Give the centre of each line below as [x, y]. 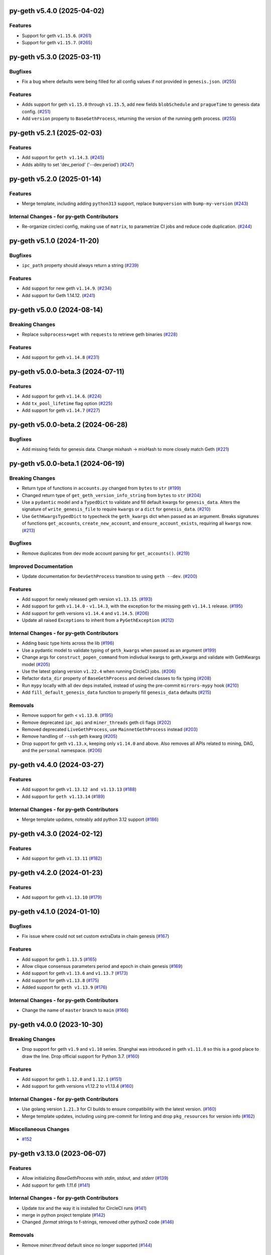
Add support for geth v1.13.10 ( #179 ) [62, 897]
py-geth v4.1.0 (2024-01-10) [55, 912]
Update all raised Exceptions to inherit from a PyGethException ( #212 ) [98, 620]
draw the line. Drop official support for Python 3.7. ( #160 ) [81, 1056]
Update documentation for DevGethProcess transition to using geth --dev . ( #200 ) [110, 576]
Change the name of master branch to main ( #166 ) [75, 1010]
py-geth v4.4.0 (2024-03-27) [56, 765]
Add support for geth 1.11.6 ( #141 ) [56, 1185]
